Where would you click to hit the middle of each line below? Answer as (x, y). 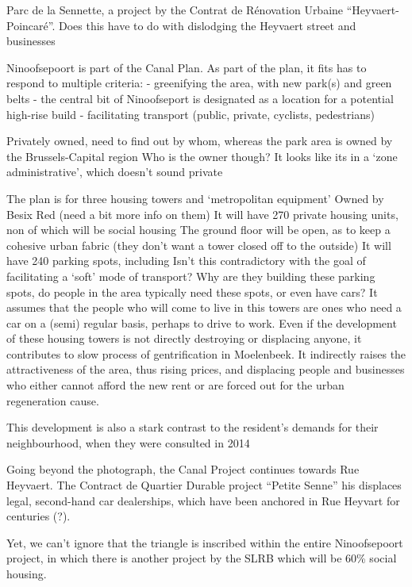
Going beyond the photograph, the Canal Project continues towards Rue (183, 469)
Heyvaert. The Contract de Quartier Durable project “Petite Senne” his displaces (204, 485)
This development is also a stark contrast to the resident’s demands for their (193, 427)
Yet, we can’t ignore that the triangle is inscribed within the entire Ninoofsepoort (205, 542)
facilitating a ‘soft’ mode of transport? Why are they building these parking (191, 276)
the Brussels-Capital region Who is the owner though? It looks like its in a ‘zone (202, 156)
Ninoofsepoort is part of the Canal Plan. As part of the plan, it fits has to (187, 67)
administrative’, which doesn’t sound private (115, 172)
